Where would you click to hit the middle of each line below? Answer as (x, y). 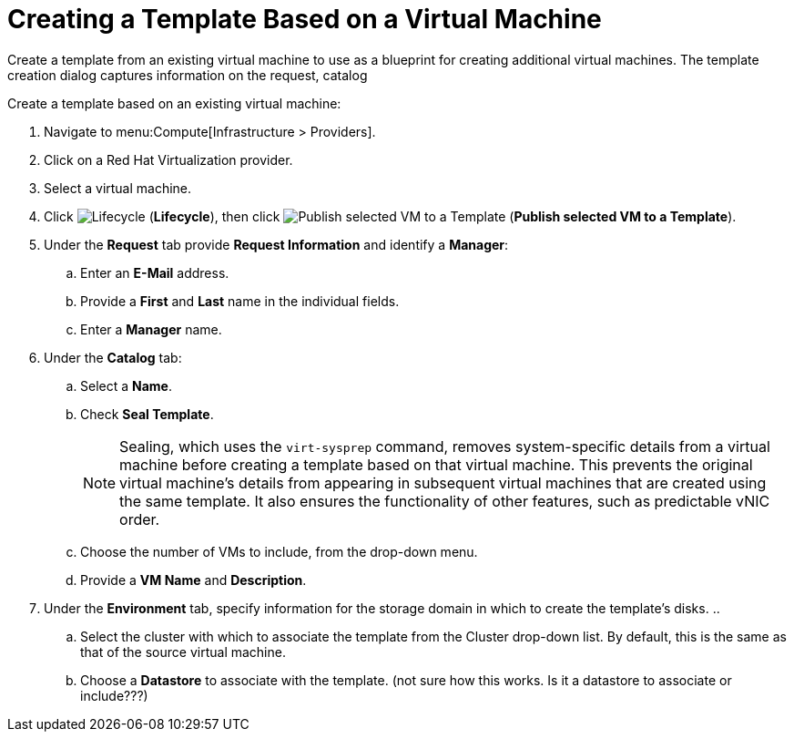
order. (140, 519)
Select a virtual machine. (118, 188)
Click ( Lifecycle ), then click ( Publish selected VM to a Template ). (390, 216)
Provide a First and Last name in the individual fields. (240, 301)
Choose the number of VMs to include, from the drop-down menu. (279, 551)
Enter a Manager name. (151, 329)
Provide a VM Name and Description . (193, 580)
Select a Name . (126, 385)
